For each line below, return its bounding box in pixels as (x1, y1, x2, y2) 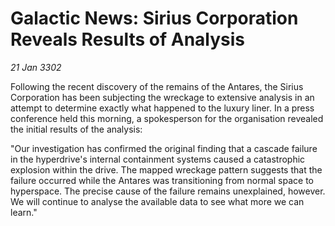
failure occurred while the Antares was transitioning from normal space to (10, 174, 314, 186)
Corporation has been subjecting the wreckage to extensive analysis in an (10, 91, 315, 103)
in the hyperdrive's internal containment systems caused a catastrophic (10, 153, 306, 165)
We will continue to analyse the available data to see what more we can (10, 195, 305, 207)
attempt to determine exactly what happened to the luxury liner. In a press (10, 102, 315, 114)
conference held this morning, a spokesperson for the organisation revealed (10, 112, 324, 124)
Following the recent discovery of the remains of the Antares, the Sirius (10, 80, 304, 92)
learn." (10, 206, 38, 218)
